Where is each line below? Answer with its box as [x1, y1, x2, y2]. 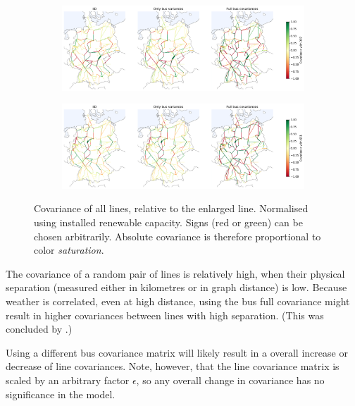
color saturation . [34, 242, 104, 257]
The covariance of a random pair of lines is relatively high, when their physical [6, 266, 345, 281]
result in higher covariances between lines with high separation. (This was [6, 307, 324, 322]
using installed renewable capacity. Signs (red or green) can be [34, 214, 303, 229]
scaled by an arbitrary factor [6, 372, 130, 387]
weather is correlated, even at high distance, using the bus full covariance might [6, 293, 350, 308]
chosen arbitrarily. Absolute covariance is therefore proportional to [34, 228, 321, 243]
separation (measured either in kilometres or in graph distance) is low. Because [6, 280, 347, 295]
